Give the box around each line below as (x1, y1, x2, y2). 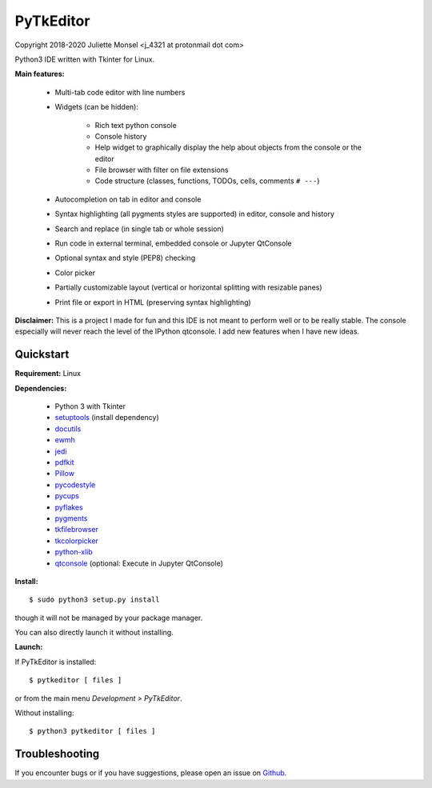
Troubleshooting (14, 747, 100, 761)
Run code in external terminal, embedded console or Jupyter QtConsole (54, 238, 292, 248)
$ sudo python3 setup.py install (29, 595, 160, 604)
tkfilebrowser (54, 525, 99, 534)
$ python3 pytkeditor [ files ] (29, 726, 156, 736)
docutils (54, 424, 82, 434)
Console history (94, 131, 147, 141)
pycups (54, 491, 80, 501)
